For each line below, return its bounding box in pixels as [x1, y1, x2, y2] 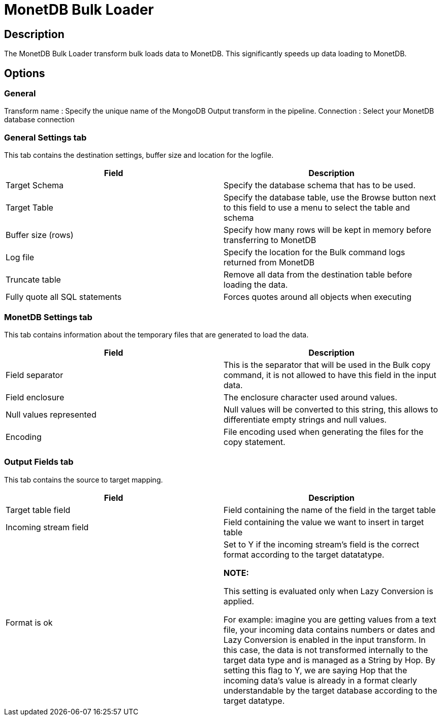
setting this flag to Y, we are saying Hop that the [224, 665, 407, 675]
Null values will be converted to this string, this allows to [224, 404, 438, 415]
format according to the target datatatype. [224, 549, 385, 560]
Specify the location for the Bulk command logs [224, 247, 405, 258]
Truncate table [6, 275, 61, 285]
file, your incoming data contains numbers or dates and [224, 624, 435, 635]
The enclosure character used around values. [224, 392, 397, 402]
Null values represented [6, 409, 97, 420]
